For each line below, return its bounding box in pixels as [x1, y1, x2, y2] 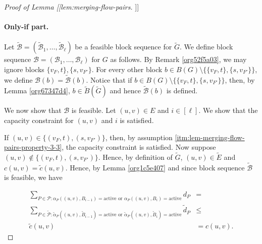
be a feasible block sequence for [75, 41, 172, 52]
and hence [110, 85, 141, 96]
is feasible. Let [71, 105, 116, 115]
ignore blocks [4, 64, 44, 74]
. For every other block [91, 64, 163, 74]
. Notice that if [86, 74, 132, 85]
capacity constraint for [4, 114, 74, 125]
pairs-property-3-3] [4, 142, 62, 152]
